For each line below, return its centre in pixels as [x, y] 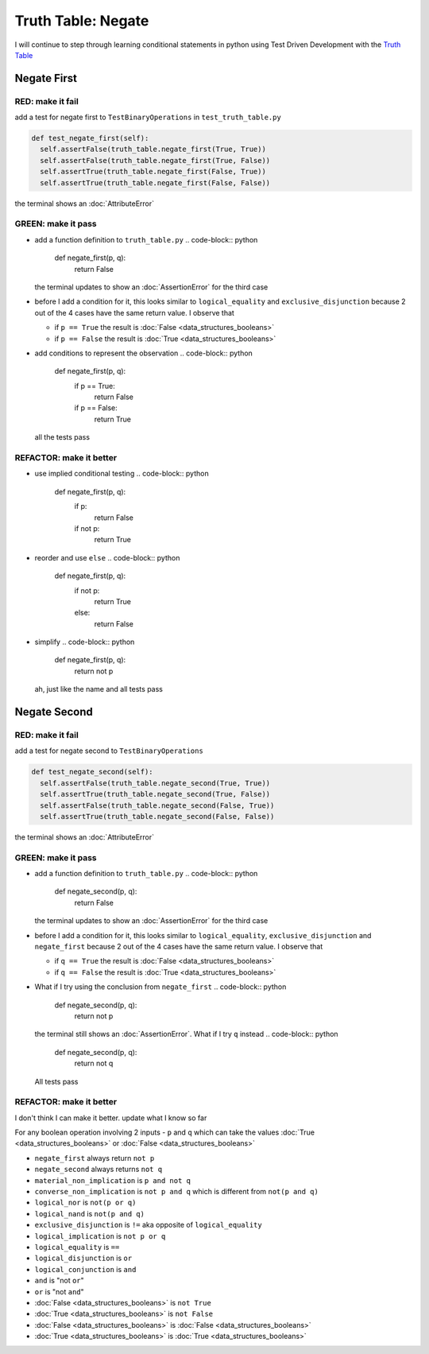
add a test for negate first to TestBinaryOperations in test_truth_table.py [148, 117]
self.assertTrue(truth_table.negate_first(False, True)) [153, 172]
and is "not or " [60, 1281]
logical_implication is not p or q [100, 1236]
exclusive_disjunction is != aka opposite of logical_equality [148, 1225]
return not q [94, 1063]
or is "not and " [60, 1291]
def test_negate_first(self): [90, 138]
